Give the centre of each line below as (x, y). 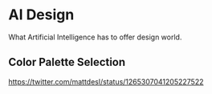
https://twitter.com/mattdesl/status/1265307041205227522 (106, 81)
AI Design (41, 15)
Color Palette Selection (67, 62)
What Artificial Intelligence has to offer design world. (95, 37)
